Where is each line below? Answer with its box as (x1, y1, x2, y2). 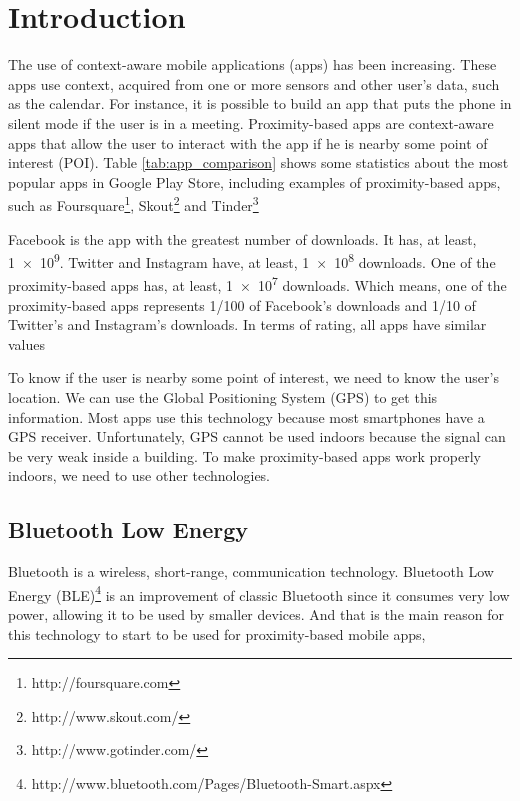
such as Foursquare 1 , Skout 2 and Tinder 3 (8, 192, 259, 215)
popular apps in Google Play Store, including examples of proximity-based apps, (8, 171, 501, 192)
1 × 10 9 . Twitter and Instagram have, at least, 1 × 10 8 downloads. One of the (8, 249, 496, 272)
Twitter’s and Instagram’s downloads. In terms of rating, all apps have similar (8, 314, 487, 335)
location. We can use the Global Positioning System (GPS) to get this (8, 387, 438, 407)
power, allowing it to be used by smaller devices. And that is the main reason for (8, 604, 504, 625)
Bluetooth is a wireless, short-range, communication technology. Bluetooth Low (8, 561, 494, 582)
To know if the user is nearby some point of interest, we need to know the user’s (8, 367, 499, 388)
